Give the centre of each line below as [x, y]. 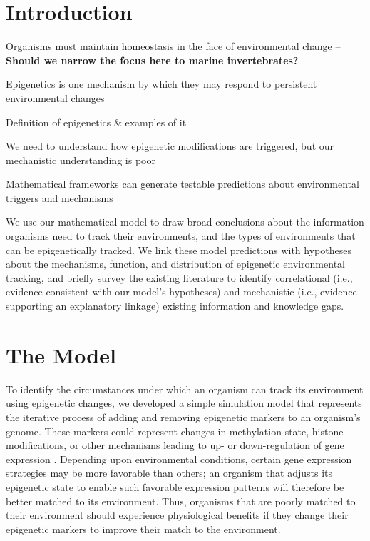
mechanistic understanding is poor [81, 160]
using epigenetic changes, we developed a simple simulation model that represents [184, 403]
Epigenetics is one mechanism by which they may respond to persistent [161, 84]
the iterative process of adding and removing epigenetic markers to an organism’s [183, 416]
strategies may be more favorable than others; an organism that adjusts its [169, 473]
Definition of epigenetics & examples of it [96, 122]
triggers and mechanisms [60, 197]
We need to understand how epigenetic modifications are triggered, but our [170, 146]
